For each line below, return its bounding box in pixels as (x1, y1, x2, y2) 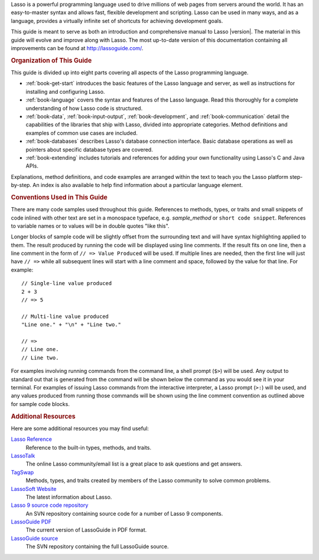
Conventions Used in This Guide (11, 193, 108, 201)
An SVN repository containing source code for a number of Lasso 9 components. (25, 510, 223, 517)
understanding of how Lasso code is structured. (25, 104, 143, 112)
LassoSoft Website (11, 485, 57, 492)
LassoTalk (11, 452, 35, 459)
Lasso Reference (11, 435, 53, 443)
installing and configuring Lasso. (25, 88, 105, 95)
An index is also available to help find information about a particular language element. (32, 182, 243, 189)
